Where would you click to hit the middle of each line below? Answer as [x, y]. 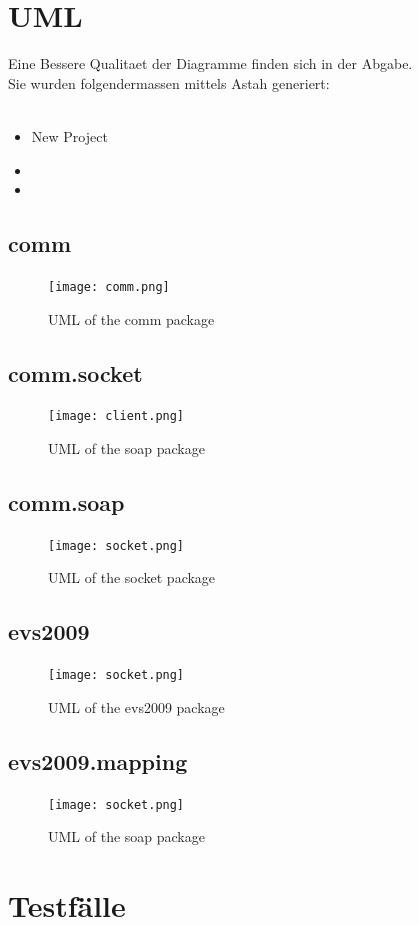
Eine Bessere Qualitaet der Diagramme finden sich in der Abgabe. [210, 63]
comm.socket [75, 372]
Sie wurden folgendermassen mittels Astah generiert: [169, 82]
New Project [69, 135]
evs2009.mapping [98, 760]
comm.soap [66, 501]
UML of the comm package [131, 318]
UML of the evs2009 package [136, 706]
